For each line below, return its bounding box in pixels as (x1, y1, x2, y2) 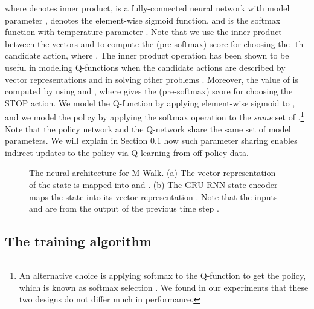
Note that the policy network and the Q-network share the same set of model (5, 122, 291, 135)
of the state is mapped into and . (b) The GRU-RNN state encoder (29, 178, 278, 190)
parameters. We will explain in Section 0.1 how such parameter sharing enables (5, 134, 298, 147)
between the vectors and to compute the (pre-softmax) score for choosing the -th (5, 37, 304, 50)
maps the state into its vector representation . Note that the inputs (29, 190, 278, 203)
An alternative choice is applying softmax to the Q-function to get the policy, (19, 268, 306, 281)
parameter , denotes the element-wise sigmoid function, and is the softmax (5, 13, 281, 26)
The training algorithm (5, 232, 152, 250)
